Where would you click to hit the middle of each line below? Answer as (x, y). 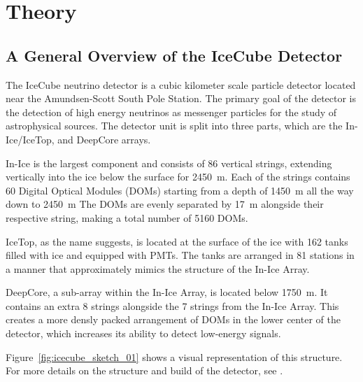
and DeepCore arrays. (104, 139)
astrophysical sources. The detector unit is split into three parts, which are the (174, 126)
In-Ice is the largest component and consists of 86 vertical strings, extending (169, 163)
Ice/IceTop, (30, 139)
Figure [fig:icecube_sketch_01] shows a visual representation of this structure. (174, 356)
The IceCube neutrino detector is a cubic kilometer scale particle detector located (181, 84)
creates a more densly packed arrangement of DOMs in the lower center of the (173, 319)
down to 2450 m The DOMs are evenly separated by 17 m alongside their (165, 204)
